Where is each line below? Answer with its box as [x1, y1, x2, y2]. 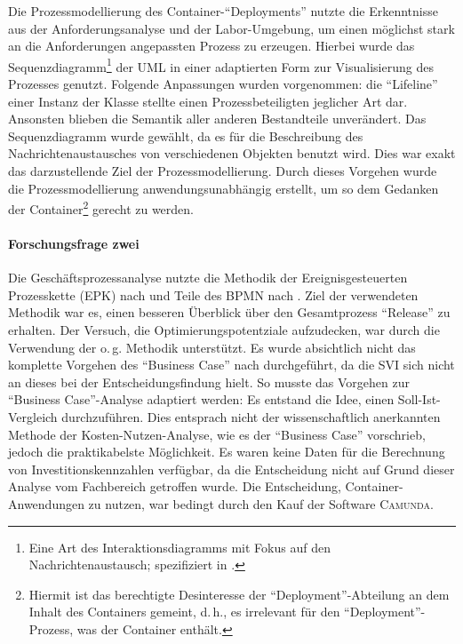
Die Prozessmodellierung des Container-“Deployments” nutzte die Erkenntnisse [8, 2, 438, 20]
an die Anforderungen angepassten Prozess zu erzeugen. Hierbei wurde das [8, 36, 415, 55]
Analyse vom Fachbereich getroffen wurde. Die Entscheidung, [8, 477, 341, 496]
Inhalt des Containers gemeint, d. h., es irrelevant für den [28, 602, 340, 621]
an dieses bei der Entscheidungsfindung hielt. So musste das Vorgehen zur [8, 372, 410, 391]
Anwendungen [8, 494, 84, 513]
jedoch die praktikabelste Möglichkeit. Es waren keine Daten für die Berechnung [8, 442, 445, 461]
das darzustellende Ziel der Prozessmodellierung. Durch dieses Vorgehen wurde [8, 162, 437, 179]
